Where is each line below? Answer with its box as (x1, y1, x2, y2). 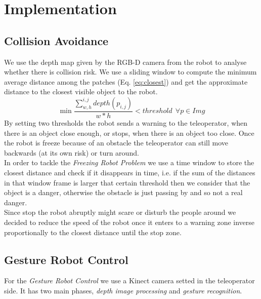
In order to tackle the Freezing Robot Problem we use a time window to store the (4, 157, 254, 168)
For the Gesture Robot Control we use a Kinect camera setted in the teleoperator (4, 275, 255, 286)
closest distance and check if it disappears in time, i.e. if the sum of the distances (4, 167, 255, 177)
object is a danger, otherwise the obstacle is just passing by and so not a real (4, 187, 243, 198)
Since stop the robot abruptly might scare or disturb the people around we (4, 207, 236, 217)
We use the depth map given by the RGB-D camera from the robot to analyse (4, 56, 247, 67)
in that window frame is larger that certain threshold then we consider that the (4, 177, 250, 188)
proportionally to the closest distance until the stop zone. (4, 227, 182, 237)
